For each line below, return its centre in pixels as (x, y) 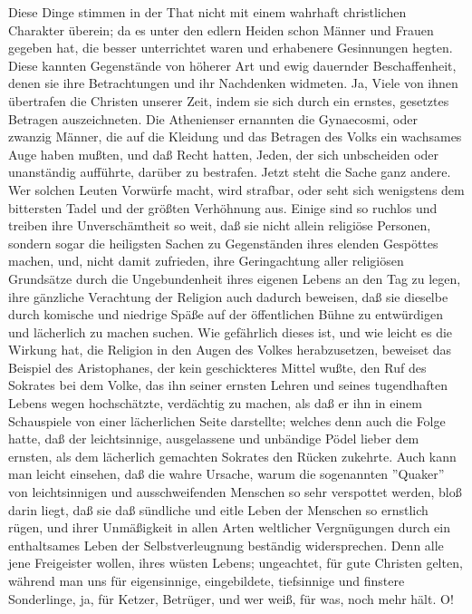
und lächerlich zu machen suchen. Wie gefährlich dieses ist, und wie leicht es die (231, 331)
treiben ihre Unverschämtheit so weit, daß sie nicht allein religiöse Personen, (220, 225)
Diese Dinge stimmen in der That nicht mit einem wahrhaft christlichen (207, 12)
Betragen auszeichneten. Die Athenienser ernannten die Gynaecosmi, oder (213, 118)
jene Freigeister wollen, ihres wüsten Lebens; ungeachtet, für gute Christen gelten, (236, 563)
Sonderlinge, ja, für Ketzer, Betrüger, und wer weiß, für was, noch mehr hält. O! (231, 598)
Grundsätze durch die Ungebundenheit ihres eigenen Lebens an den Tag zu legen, (235, 278)
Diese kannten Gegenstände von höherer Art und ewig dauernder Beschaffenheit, (232, 65)
